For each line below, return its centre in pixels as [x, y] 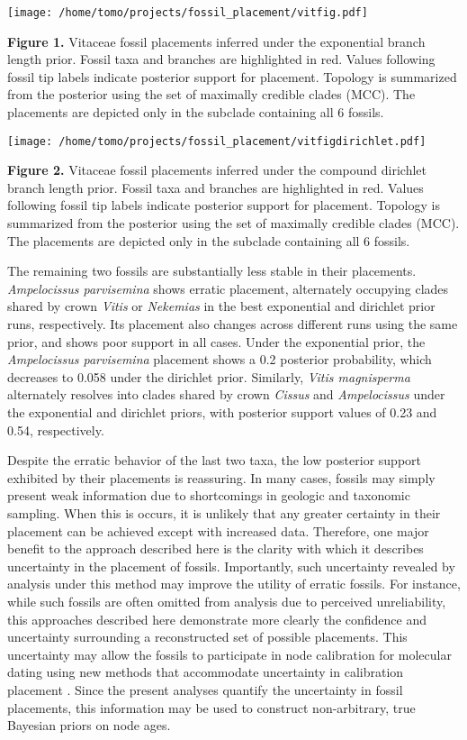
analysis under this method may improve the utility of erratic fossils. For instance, [234, 584]
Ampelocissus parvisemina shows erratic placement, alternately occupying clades [228, 288]
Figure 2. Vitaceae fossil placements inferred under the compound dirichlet [217, 170]
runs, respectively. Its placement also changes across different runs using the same [233, 324]
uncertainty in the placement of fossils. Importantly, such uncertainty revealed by [231, 566]
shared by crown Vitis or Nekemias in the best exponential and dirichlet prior [221, 306]
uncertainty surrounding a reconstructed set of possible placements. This [207, 637]
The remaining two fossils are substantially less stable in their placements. [212, 271]
